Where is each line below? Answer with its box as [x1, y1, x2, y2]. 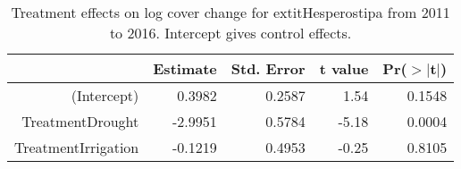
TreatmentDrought [21, 111, 139, 131]
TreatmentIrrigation [14, 137, 139, 157]
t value [319, 58, 369, 79]
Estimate [153, 58, 217, 79]
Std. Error [230, 58, 306, 79]
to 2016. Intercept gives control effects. [109, 22, 352, 43]
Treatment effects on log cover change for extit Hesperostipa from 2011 [11, 2, 450, 22]
